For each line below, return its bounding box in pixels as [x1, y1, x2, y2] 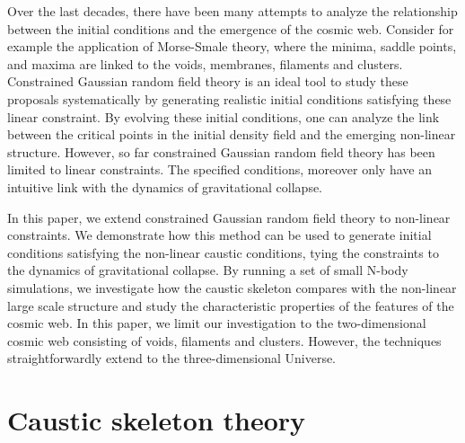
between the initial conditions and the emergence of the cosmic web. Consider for [7, 19, 454, 38]
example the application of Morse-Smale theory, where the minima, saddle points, [7, 37, 457, 56]
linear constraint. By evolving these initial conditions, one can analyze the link [7, 107, 440, 126]
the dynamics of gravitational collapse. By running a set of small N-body [7, 261, 408, 279]
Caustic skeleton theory [7, 402, 306, 439]
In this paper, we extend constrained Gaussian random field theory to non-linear [7, 208, 451, 226]
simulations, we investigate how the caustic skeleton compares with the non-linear [7, 278, 457, 297]
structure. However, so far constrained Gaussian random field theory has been [7, 142, 435, 161]
